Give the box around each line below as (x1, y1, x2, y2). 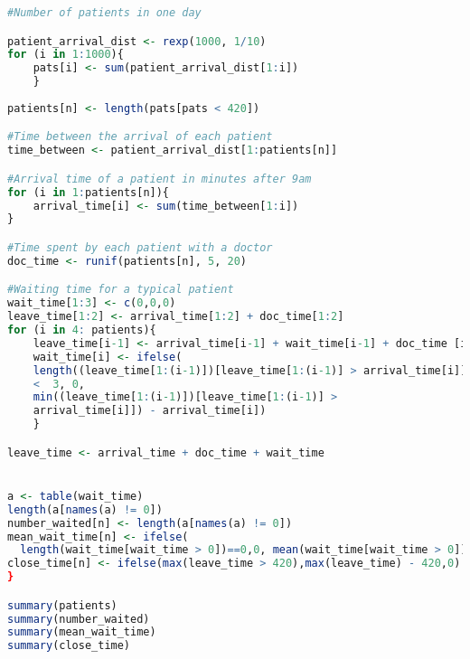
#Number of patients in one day (7, 6, 202, 19)
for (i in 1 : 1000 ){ (7, 48, 124, 61)
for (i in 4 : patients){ (7, 324, 156, 337)
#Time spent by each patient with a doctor (7, 241, 273, 254)
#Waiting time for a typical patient (7, 283, 234, 297)
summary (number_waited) (7, 612, 150, 626)
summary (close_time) (7, 639, 131, 653)
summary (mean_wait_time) (7, 626, 156, 639)
